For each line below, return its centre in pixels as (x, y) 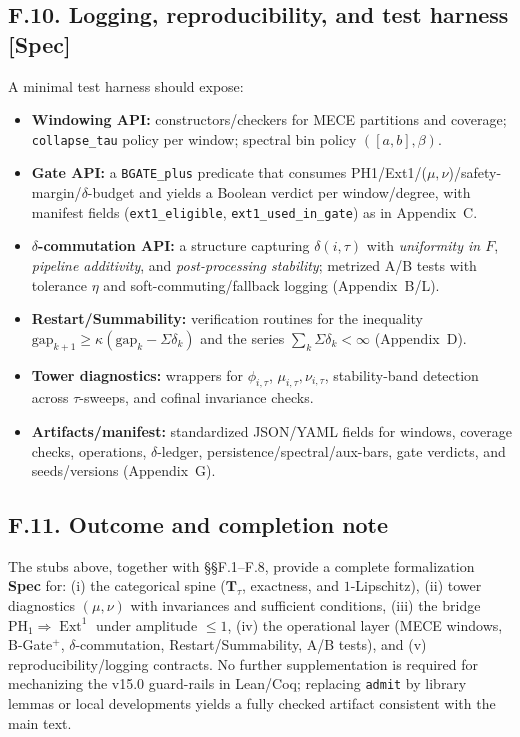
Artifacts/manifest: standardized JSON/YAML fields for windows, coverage (271, 430)
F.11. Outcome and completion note (198, 524)
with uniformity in (423, 245)
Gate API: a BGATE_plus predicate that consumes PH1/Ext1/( (229, 172)
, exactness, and (290, 585)
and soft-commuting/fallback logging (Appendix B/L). (271, 284)
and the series (242, 337)
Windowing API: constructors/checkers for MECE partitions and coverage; (269, 119)
